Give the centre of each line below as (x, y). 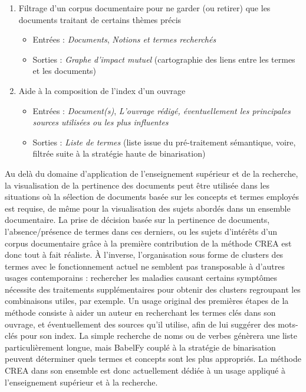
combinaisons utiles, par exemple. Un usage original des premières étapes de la (147, 301)
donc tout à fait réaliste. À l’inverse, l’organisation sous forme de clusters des (144, 255)
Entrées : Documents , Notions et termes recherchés (124, 39)
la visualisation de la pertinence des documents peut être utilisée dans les (137, 185)
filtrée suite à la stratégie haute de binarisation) (119, 153)
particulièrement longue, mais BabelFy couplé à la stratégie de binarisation (140, 347)
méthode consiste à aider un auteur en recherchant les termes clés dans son (140, 312)
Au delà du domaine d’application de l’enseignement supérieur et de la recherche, (152, 173)
